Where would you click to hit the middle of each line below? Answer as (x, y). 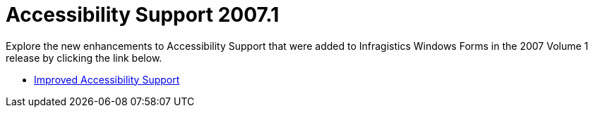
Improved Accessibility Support (107, 79)
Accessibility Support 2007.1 (143, 15)
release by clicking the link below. (84, 58)
